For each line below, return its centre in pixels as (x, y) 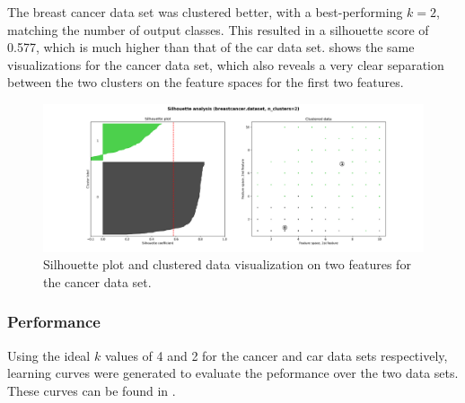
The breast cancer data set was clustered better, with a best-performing (205, 12)
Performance (54, 322)
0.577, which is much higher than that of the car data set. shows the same (211, 47)
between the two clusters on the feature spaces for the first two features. (206, 82)
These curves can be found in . (92, 390)
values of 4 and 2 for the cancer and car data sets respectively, (276, 355)
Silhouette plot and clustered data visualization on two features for (227, 264)
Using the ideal (49, 355)
